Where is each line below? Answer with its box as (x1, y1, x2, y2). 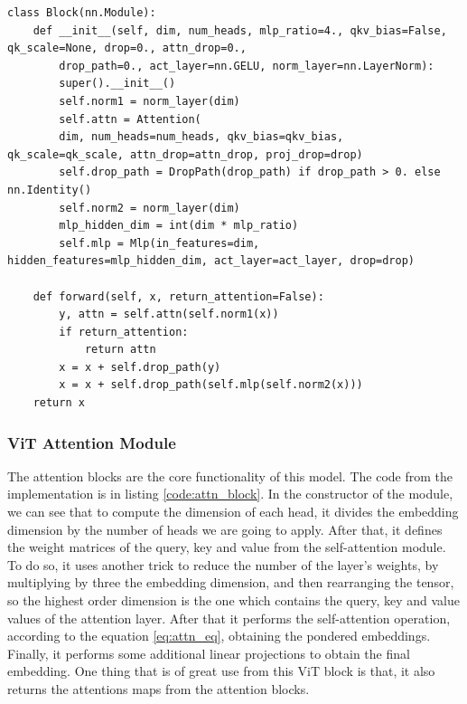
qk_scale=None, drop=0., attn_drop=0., (7, 42, 247, 55)
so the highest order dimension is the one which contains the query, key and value (7, 591, 460, 610)
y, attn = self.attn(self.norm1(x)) (59, 308, 279, 321)
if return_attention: (59, 325, 189, 338)
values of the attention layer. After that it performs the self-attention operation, (7, 608, 451, 627)
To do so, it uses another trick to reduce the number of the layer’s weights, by (7, 555, 439, 574)
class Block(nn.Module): (7, 6, 156, 19)
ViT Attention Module (7, 431, 176, 453)
